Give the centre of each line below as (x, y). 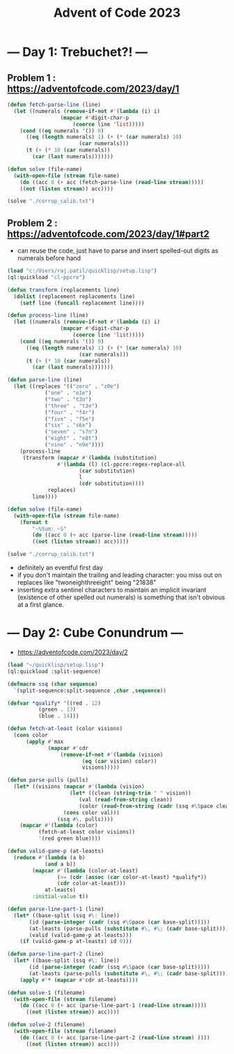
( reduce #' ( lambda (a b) (49, 857)
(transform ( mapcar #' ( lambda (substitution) (90, 458)
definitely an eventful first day (60, 568)
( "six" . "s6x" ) (68, 426)
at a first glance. (41, 605)
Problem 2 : (32, 223)
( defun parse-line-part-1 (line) (56, 909)
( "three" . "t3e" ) (71, 406)
